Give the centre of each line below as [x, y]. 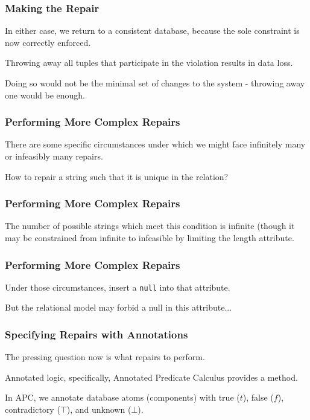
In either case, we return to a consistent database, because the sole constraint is [152, 31]
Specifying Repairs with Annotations [96, 334]
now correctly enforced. [48, 42]
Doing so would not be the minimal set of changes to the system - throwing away [155, 83]
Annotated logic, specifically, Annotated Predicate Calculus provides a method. [151, 377]
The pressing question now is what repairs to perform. [105, 357]
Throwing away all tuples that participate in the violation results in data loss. [149, 63]
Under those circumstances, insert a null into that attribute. [118, 287]
